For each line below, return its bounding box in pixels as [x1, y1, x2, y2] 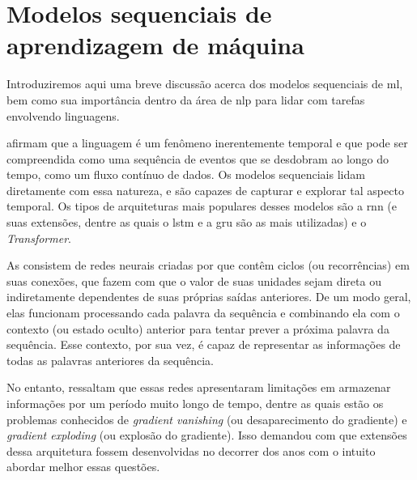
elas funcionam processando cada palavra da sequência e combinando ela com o [6, 304, 400, 321]
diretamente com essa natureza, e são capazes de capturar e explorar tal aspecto [6, 181, 404, 198]
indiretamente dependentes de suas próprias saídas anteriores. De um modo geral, [6, 288, 411, 305]
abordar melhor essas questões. [6, 458, 160, 475]
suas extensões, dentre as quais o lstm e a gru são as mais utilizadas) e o [6, 214, 367, 231]
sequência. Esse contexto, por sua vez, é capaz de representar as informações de [6, 336, 401, 353]
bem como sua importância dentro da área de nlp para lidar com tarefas [6, 91, 365, 108]
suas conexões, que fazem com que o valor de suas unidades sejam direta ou [6, 272, 381, 289]
